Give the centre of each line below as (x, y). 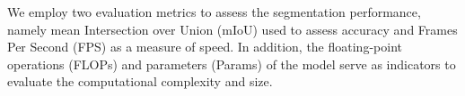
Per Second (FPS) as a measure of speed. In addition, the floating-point (205, 47)
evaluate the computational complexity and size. (140, 81)
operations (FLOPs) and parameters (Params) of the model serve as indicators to (232, 64)
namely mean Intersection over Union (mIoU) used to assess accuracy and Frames (232, 29)
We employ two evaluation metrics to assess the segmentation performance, (214, 12)
